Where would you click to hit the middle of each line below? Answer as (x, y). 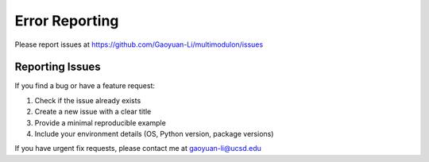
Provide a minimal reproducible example (100, 122)
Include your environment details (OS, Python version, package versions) (154, 134)
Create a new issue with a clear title (93, 112)
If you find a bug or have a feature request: (85, 86)
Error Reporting (67, 21)
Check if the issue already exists (88, 100)
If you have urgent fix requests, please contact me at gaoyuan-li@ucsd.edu (138, 148)
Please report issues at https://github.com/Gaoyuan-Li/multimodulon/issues (139, 44)
